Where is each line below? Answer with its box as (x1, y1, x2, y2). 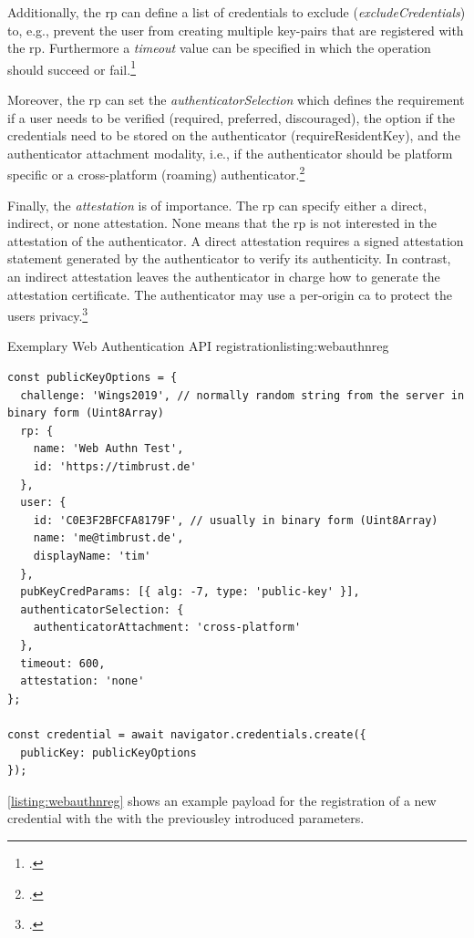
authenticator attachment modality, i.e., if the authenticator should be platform (7, 143, 453, 162)
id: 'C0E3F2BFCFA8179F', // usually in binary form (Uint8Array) (33, 513, 438, 527)
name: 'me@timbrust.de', (33, 531, 184, 545)
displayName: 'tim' (33, 550, 151, 562)
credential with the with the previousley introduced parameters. (7, 809, 365, 828)
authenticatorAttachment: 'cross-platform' (33, 621, 302, 634)
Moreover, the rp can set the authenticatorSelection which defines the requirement (7, 90, 465, 109)
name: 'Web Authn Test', (33, 442, 184, 456)
